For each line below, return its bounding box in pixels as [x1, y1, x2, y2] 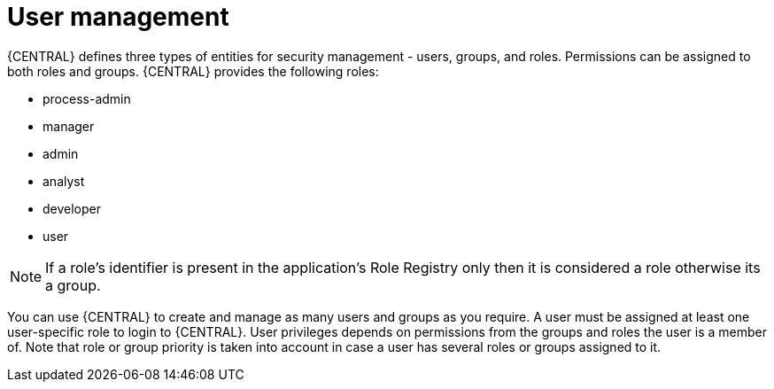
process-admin [43, 90, 131, 106]
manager [43, 118, 95, 134]
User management [7, 2, 229, 32]
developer [43, 200, 102, 216]
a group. [45, 276, 101, 294]
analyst [43, 173, 85, 189]
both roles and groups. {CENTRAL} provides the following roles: [7, 63, 379, 79]
